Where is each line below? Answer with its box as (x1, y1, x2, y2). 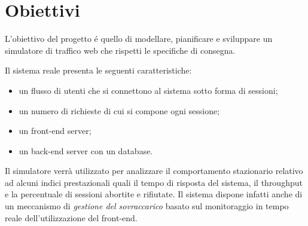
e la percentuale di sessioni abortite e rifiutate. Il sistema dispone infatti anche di (5, 188, 303, 200)
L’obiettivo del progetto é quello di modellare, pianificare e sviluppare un (5, 32, 273, 45)
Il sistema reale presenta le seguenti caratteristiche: (5, 64, 192, 77)
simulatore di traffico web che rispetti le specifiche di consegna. (5, 44, 236, 56)
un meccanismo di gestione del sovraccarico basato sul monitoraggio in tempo (5, 200, 289, 212)
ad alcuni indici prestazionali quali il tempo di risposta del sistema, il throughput (5, 176, 303, 188)
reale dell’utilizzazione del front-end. (5, 211, 138, 224)
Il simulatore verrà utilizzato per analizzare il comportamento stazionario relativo (5, 164, 303, 177)
